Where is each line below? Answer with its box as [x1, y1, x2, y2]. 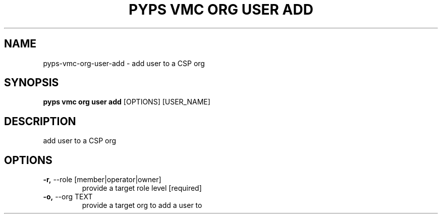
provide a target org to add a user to [82, 201, 202, 210]
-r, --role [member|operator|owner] [43, 175, 161, 184]
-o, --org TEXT [43, 192, 93, 201]
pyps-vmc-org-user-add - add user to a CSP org [43, 59, 205, 68]
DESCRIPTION [4, 115, 76, 128]
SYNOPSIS [4, 76, 59, 89]
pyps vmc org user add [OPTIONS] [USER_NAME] [43, 97, 210, 106]
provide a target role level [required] [82, 184, 202, 193]
